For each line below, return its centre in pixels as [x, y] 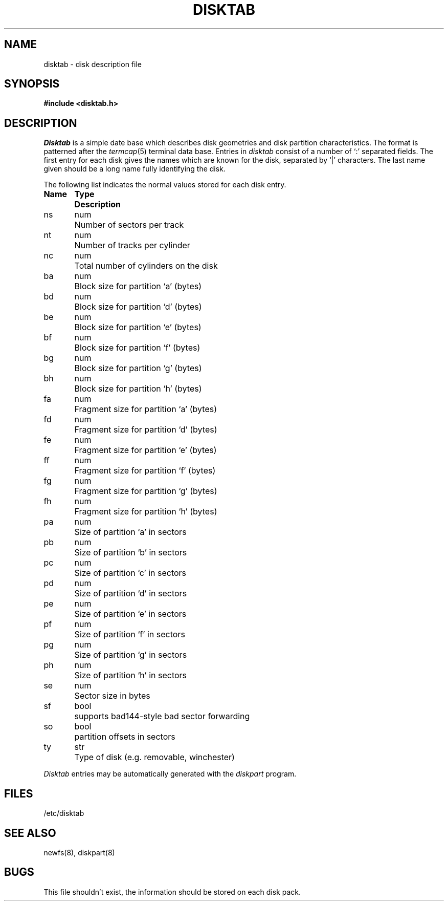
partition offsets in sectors [125, 737]
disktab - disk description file [93, 64]
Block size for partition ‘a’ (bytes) [138, 286]
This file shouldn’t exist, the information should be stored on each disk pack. [172, 892]
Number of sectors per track [129, 225]
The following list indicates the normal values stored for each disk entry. [165, 185]
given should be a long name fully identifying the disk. [135, 169]
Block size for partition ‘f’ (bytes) [137, 348]
